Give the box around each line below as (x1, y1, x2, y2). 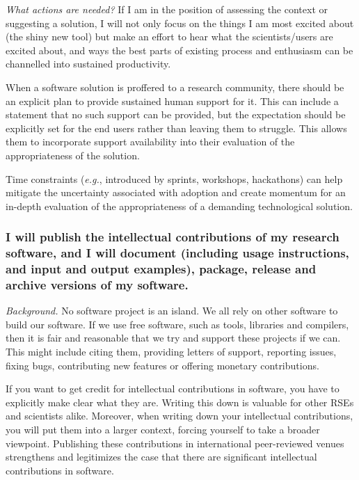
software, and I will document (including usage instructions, (6, 244, 349, 262)
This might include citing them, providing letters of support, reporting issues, (6, 344, 337, 359)
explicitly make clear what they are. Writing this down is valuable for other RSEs (6, 394, 354, 409)
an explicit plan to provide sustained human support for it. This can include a (6, 93, 339, 108)
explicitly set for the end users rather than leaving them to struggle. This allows (6, 120, 347, 135)
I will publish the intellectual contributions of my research (6, 228, 340, 246)
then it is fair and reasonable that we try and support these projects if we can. (6, 330, 341, 345)
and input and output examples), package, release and (6, 260, 317, 278)
